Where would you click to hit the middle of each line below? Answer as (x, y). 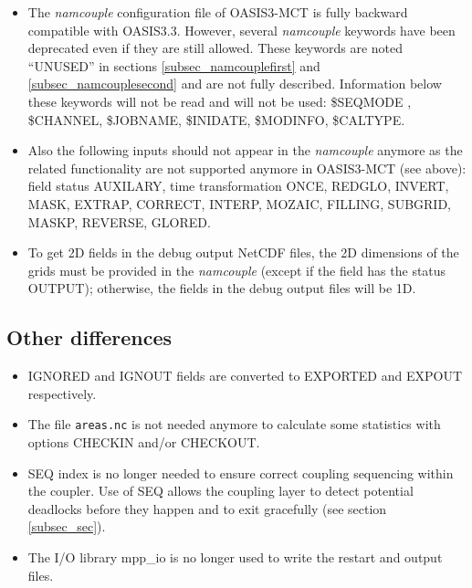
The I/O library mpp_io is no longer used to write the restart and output (235, 556)
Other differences (89, 337)
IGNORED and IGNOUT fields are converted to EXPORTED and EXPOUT (245, 376)
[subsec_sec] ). (67, 526)
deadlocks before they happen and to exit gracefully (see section (207, 508)
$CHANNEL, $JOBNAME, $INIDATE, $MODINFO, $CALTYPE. (216, 119)
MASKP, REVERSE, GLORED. (119, 221)
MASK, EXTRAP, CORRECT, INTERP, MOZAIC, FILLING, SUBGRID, (239, 203)
